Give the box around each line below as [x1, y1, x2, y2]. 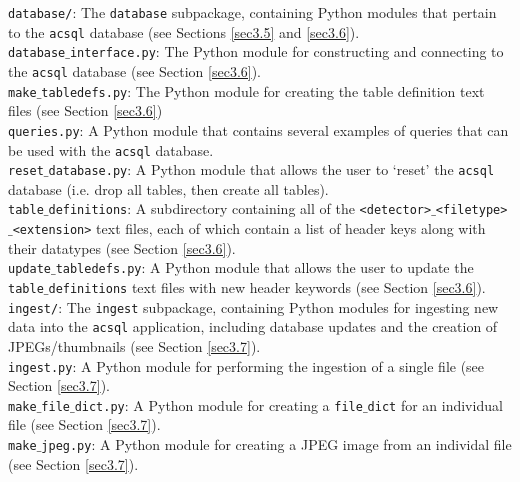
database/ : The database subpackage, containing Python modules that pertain [8, 2, 497, 22]
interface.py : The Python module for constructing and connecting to [69, 41, 504, 62]
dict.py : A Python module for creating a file [74, 394, 363, 415]
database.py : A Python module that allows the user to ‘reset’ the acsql [48, 159, 495, 180]
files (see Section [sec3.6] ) [8, 100, 163, 121]
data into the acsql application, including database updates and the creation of [8, 316, 498, 337]
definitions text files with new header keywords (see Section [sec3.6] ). [48, 277, 486, 297]
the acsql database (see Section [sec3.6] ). [8, 60, 262, 81]
